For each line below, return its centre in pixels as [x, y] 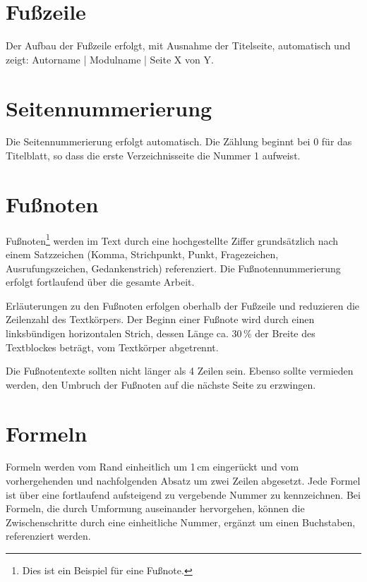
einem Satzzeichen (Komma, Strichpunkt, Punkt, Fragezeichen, [142, 254]
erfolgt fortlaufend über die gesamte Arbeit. [100, 282]
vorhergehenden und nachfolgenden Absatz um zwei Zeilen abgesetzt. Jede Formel [183, 481]
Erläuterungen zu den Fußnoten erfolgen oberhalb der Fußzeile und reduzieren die [183, 305]
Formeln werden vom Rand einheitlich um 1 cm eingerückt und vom [152, 467]
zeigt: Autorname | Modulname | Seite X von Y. [110, 59]
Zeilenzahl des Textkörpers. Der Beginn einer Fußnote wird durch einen [160, 319]
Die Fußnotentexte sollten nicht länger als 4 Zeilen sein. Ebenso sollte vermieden [180, 371]
